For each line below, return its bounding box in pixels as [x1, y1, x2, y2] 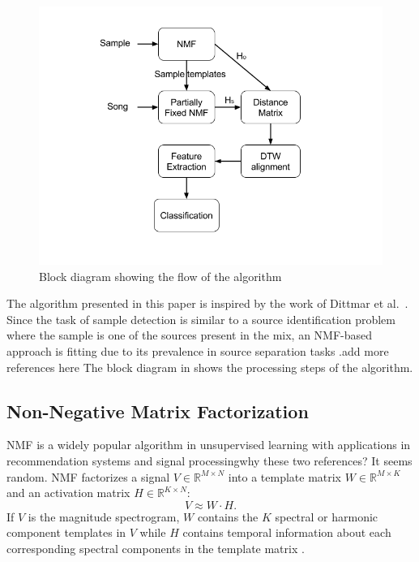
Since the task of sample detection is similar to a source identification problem [6, 310, 395, 327]
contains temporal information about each [182, 524, 391, 541]
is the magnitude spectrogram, [28, 508, 180, 525]
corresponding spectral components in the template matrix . [6, 539, 305, 556]
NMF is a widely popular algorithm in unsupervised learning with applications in [6, 436, 411, 453]
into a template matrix [228, 468, 342, 485]
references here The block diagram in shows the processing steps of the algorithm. [6, 358, 413, 375]
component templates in [6, 524, 126, 541]
